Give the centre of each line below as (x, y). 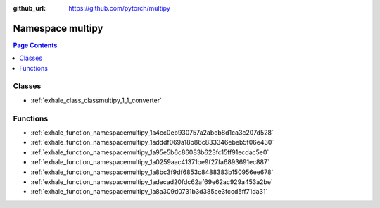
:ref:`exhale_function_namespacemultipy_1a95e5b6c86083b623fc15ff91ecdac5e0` (150, 152)
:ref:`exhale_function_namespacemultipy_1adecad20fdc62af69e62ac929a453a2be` (152, 182)
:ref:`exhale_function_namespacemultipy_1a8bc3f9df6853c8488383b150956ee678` (152, 172)
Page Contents (35, 45)
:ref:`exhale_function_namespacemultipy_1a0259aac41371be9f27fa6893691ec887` (150, 162)
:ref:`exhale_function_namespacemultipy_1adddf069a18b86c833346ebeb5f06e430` (152, 142)
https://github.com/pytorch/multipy (119, 8)
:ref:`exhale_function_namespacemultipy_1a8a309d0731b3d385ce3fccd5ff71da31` (149, 192)
